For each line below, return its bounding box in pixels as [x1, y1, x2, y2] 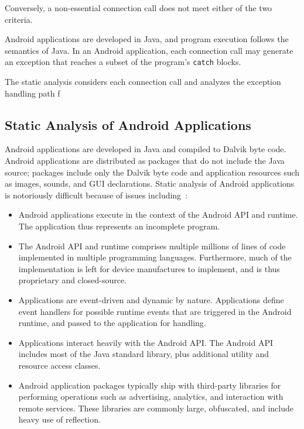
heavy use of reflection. [18, 413, 101, 425]
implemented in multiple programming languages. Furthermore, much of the [18, 251, 292, 263]
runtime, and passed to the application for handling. [18, 317, 206, 329]
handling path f [5, 87, 60, 99]
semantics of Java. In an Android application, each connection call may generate [5, 44, 293, 56]
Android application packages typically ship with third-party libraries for [18, 379, 281, 391]
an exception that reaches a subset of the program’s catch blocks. [5, 56, 241, 68]
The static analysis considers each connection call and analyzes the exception [5, 75, 281, 88]
